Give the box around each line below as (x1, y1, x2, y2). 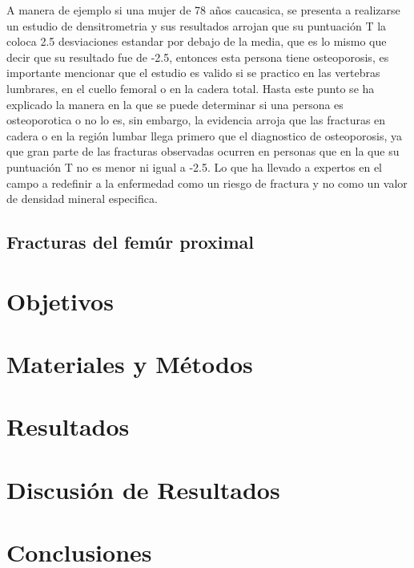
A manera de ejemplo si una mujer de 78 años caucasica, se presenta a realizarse (6, 2, 400, 18)
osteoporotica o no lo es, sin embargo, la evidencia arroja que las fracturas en (6, 112, 386, 128)
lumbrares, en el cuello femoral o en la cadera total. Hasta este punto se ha (6, 79, 375, 96)
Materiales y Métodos (6, 347, 253, 380)
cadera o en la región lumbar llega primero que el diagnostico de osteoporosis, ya (6, 127, 403, 144)
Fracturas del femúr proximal (6, 229, 254, 254)
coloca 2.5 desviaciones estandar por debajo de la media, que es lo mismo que (6, 33, 387, 50)
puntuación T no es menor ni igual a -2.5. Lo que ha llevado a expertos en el (6, 158, 383, 175)
